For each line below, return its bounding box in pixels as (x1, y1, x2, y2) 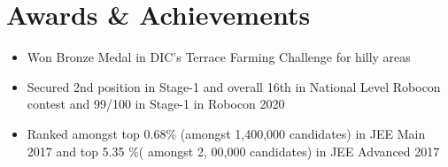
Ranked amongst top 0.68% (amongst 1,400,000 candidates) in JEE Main (27, 124, 426, 142)
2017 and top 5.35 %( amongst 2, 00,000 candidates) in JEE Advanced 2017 (27, 141, 440, 160)
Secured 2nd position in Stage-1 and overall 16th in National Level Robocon (27, 77, 441, 95)
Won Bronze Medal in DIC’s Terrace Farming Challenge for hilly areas (27, 48, 411, 66)
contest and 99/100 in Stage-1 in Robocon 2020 (27, 95, 285, 113)
